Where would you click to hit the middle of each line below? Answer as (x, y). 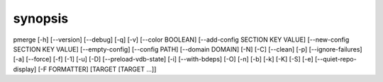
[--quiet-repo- (336, 59)
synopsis (41, 18)
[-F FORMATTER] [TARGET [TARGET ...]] (97, 69)
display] (25, 69)
